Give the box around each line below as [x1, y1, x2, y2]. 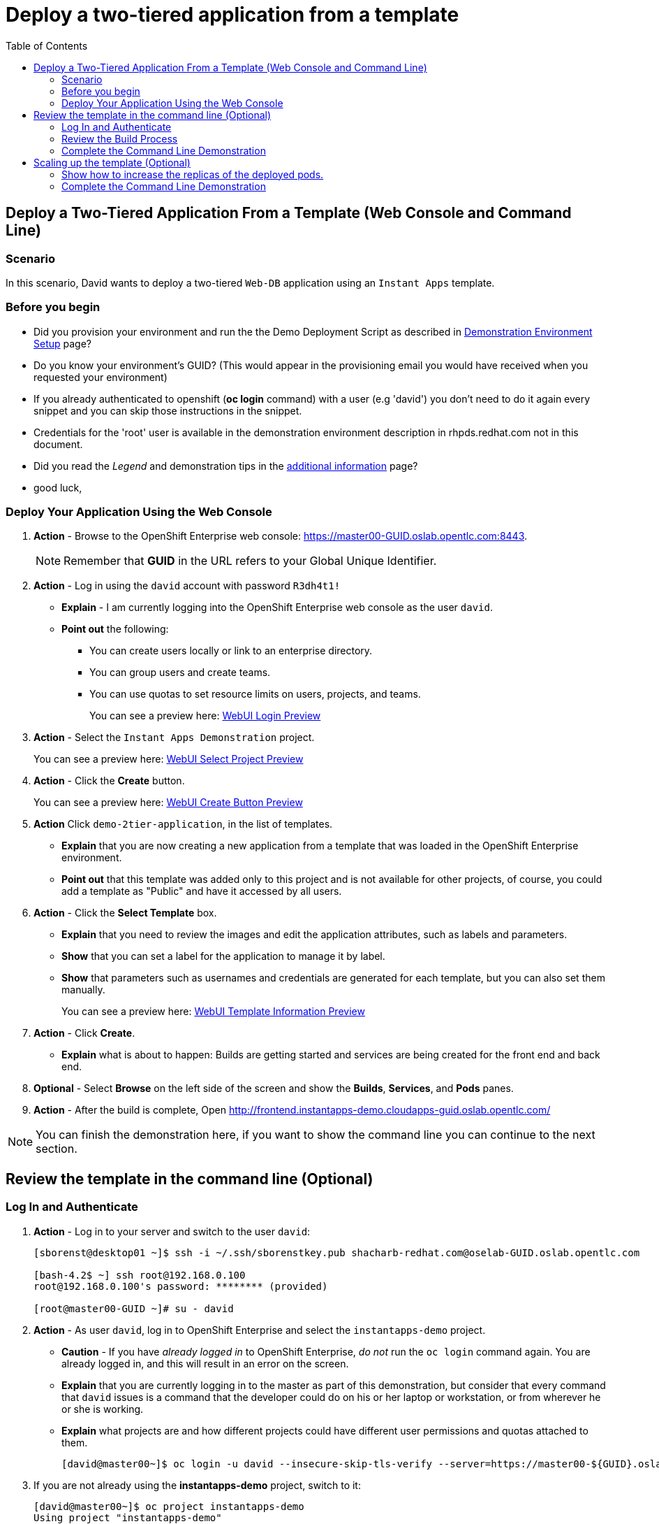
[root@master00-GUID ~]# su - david [34, 1302, 234, 1314]
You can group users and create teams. [89, 666, 271, 679]
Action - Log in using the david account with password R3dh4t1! [34, 580, 341, 592]
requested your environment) [34, 371, 168, 383]
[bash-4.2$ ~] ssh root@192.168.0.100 [34, 1269, 246, 1281]
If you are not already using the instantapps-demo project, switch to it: [34, 1479, 361, 1491]
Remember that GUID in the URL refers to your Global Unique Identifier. [64, 554, 437, 568]
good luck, [34, 481, 82, 494]
